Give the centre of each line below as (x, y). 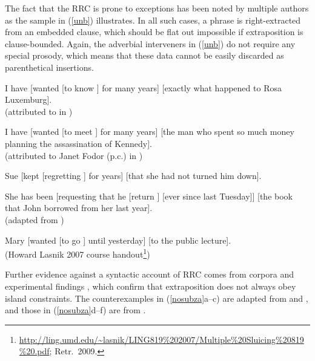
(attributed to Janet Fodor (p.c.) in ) (74, 155)
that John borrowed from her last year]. (79, 208)
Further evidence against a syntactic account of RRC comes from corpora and (149, 274)
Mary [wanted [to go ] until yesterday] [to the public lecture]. (118, 240)
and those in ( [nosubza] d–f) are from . (75, 310)
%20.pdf (34, 351)
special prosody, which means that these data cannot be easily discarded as (144, 55)
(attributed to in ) (39, 111)
